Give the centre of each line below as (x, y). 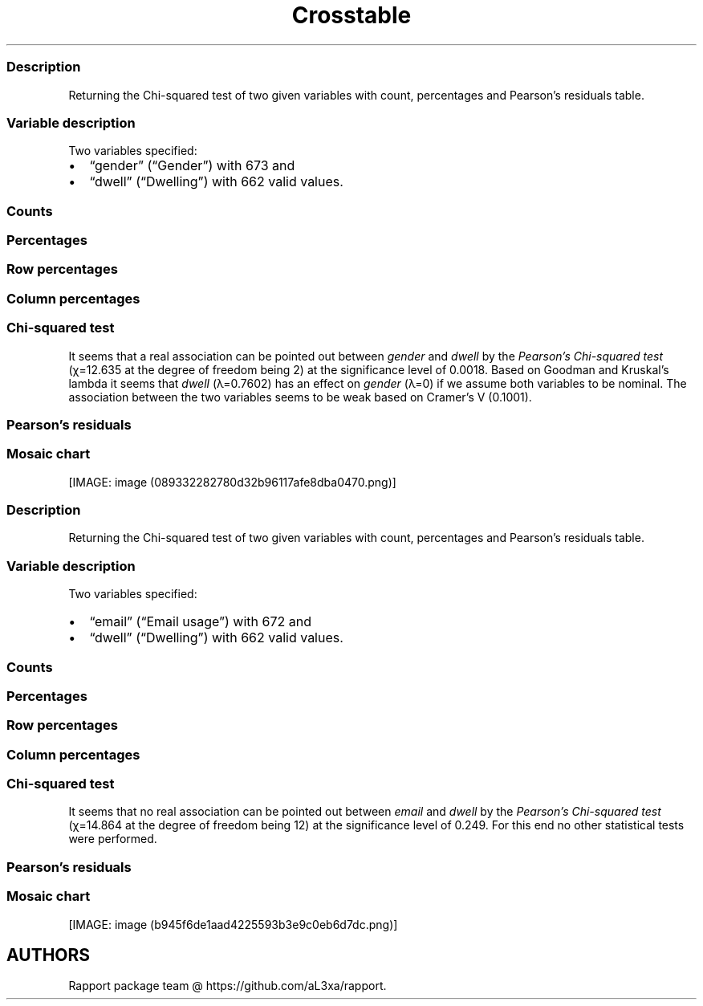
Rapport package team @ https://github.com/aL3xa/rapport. (228, 986)
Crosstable (351, 15)
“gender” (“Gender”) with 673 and (192, 166)
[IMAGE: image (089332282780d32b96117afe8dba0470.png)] (232, 482)
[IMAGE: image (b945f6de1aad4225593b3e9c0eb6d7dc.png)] (233, 924)
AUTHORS (49, 955)
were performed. (113, 839)
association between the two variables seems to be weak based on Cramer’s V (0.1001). (300, 397)
